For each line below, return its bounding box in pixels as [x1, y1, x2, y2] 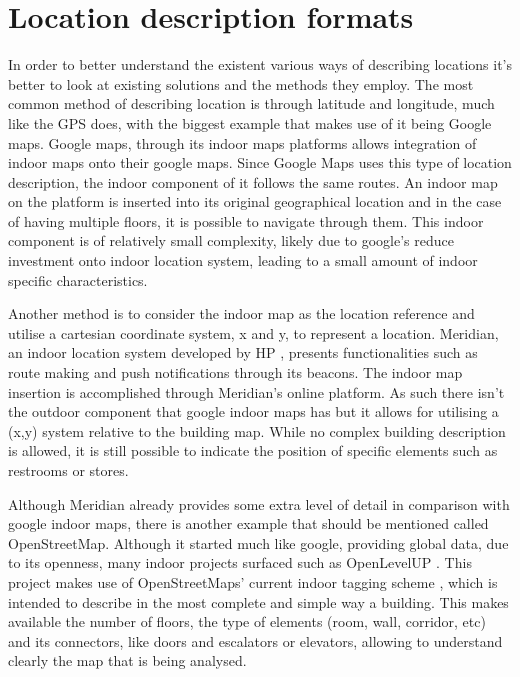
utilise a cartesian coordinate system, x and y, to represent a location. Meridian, [8, 322, 499, 343]
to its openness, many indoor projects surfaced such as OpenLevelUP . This [8, 552, 472, 573]
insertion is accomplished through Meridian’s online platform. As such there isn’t [8, 381, 505, 402]
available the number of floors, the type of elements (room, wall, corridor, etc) [8, 611, 486, 632]
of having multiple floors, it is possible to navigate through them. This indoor [8, 210, 484, 231]
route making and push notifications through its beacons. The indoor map [8, 362, 463, 383]
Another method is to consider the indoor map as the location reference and [8, 303, 475, 324]
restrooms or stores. [8, 460, 129, 480]
